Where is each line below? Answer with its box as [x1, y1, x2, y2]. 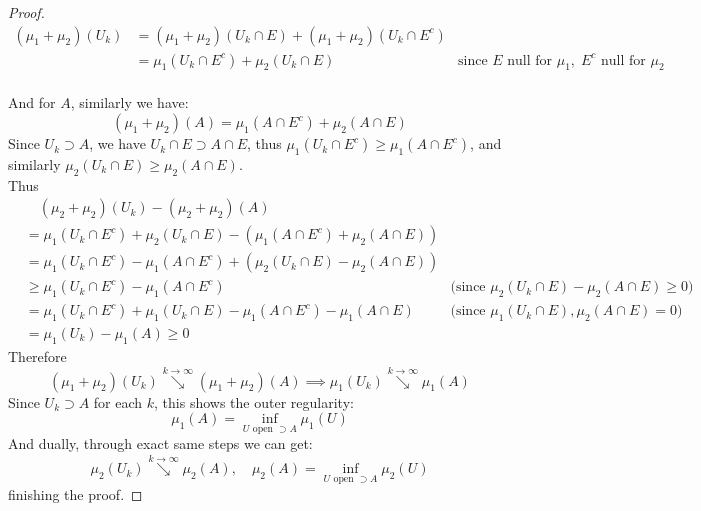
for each [93, 391, 143, 412]
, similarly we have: [70, 92, 189, 113]
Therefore [8, 345, 67, 366]
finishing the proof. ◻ [8, 483, 143, 504]
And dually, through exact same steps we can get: [8, 433, 313, 454]
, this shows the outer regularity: [154, 391, 354, 412]
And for [8, 92, 56, 113]
